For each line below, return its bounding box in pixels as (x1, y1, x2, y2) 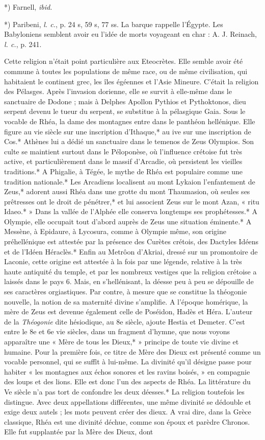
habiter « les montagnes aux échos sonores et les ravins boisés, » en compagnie (4, 366, 250, 377)
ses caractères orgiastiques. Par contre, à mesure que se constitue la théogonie (4, 286, 247, 297)
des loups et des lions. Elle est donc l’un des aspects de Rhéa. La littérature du (4, 376, 251, 387)
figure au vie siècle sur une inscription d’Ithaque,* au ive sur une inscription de (4, 126, 251, 136)
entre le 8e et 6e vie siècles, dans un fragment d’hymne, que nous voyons (4, 326, 230, 337)
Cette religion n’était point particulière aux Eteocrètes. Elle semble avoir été (4, 56, 243, 66)
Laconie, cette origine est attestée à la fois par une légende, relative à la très (4, 256, 242, 267)
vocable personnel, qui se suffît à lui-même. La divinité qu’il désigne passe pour (4, 356, 252, 367)
